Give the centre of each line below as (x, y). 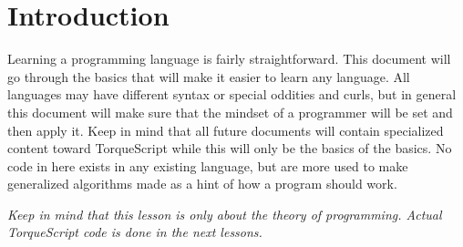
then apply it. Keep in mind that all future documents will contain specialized (226, 130)
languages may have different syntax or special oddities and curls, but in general (232, 94)
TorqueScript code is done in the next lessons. (135, 232)
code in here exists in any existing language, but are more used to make (208, 165)
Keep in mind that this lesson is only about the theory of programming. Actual (225, 214)
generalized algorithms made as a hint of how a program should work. (202, 184)
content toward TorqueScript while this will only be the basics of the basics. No (230, 148)
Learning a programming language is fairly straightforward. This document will (229, 59)
